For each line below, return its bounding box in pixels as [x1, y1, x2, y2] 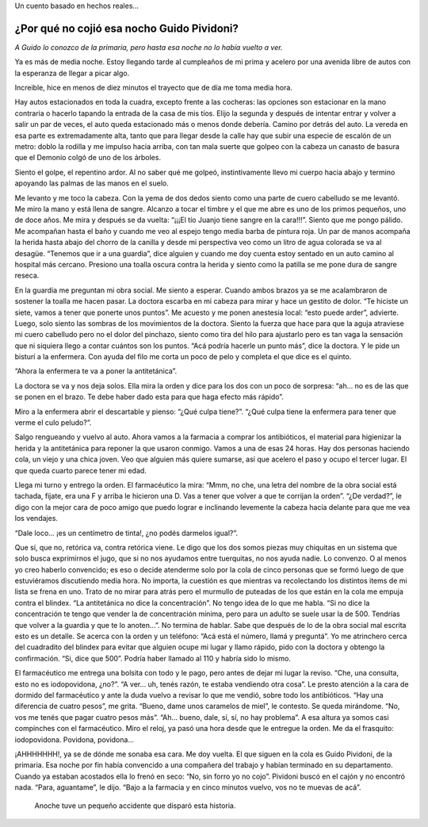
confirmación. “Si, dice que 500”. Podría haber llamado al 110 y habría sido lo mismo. [14, 653, 291, 663]
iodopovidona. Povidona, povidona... [14, 734, 135, 745]
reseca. [14, 270, 40, 281]
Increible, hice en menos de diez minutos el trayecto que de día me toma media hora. [14, 83, 293, 93]
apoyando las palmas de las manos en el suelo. [14, 178, 170, 188]
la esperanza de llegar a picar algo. [14, 68, 130, 78]
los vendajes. [14, 514, 59, 523]
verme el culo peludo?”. [14, 418, 92, 427]
